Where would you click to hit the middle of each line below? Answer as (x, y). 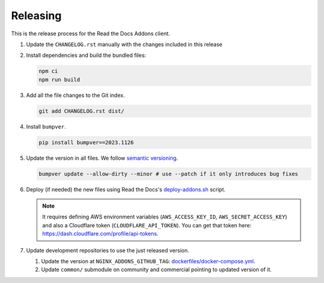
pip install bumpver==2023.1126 (86, 142)
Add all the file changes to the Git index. (76, 95)
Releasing (36, 16)
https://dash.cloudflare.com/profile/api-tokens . (100, 234)
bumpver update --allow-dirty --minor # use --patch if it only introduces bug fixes (168, 174)
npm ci (48, 71)
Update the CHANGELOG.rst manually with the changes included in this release (124, 44)
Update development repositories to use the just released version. (108, 250)
